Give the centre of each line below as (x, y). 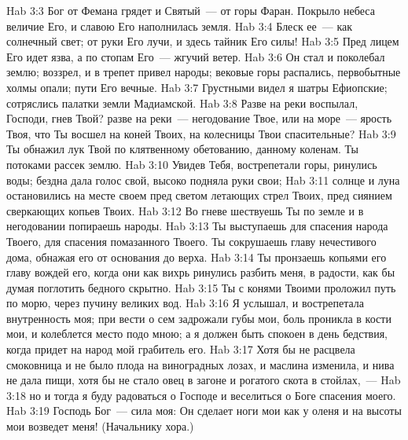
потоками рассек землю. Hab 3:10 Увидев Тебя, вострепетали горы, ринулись (192, 164)
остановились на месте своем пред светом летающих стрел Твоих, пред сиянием (199, 195)
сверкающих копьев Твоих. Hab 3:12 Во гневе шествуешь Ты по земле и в (185, 210)
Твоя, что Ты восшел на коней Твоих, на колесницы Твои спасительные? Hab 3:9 (201, 133)
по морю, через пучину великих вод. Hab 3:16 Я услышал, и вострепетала (186, 303)
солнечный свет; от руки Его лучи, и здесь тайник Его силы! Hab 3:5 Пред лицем (203, 41)
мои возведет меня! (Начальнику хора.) (100, 426)
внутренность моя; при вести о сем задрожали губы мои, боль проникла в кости (199, 318)
